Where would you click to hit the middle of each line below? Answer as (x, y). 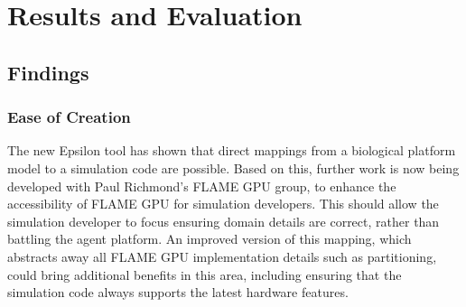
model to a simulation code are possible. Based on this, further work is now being (233, 167)
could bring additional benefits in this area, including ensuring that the (205, 274)
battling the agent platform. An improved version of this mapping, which (210, 239)
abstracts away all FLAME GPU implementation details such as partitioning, (222, 256)
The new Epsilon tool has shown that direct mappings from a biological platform (232, 150)
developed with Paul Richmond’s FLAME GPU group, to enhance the (202, 186)
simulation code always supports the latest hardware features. (178, 292)
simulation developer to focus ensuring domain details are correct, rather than (224, 221)
